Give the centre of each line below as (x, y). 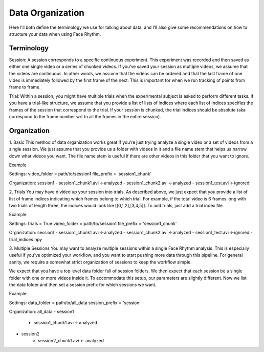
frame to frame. (25, 87)
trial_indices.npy (26, 239)
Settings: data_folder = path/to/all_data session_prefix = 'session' (75, 303)
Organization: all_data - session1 (42, 312)
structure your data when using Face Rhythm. (55, 34)
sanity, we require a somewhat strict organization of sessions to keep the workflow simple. (100, 262)
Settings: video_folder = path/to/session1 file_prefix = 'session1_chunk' (80, 174)
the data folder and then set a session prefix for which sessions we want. (83, 285)
